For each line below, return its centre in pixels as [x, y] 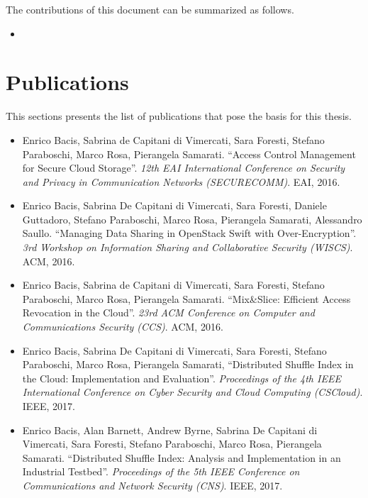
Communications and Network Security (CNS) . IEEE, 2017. [152, 485]
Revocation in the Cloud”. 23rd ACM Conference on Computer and [168, 312]
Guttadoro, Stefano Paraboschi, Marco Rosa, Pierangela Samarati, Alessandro [192, 219]
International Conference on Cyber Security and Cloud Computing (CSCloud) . [193, 392]
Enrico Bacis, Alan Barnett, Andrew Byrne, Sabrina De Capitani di [170, 430]
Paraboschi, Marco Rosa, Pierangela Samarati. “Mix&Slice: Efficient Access [186, 298]
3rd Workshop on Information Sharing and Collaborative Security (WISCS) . [188, 247]
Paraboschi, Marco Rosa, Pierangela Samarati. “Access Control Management [189, 154]
